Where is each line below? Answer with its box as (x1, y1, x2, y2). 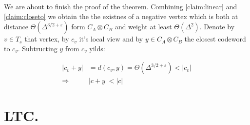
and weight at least (115, 21, 172, 32)
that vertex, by (24, 34, 69, 44)
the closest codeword (184, 34, 246, 44)
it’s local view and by (79, 34, 143, 44)
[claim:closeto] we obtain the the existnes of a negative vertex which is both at (4, 11, 238, 21)
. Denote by (199, 21, 235, 32)
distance (4, 21, 28, 32)
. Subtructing (18, 43, 58, 53)
